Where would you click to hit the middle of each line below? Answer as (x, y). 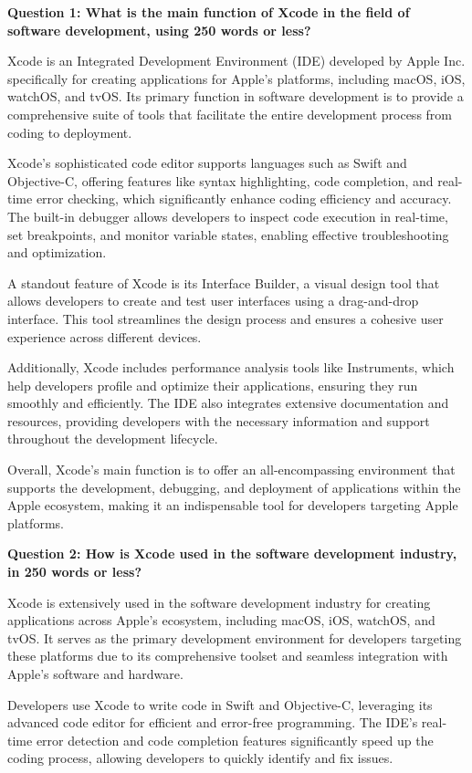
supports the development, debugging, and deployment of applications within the (234, 487)
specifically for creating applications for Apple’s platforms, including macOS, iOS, (236, 78)
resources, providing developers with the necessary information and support (219, 420)
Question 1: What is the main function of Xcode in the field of (209, 12)
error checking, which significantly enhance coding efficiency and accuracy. (244, 198)
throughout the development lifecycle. (113, 439)
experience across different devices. (105, 336)
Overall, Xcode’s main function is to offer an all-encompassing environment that (231, 470)
